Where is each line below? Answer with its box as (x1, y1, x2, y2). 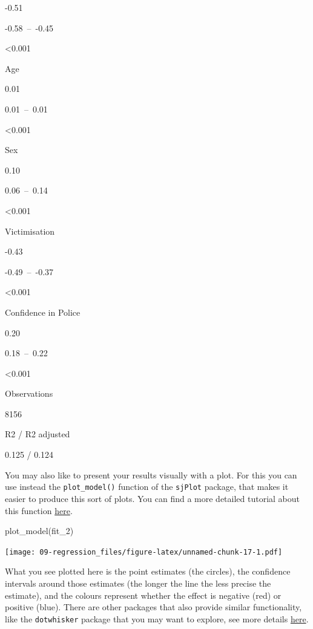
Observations (5, 387, 53, 400)
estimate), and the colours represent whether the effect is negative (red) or (5, 588, 282, 601)
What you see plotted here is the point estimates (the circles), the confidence (5, 565, 291, 578)
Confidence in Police (5, 305, 81, 318)
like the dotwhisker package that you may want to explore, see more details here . (5, 612, 309, 625)
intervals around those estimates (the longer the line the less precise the (5, 576, 271, 589)
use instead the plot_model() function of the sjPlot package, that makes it (5, 480, 289, 493)
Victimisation (5, 224, 55, 237)
